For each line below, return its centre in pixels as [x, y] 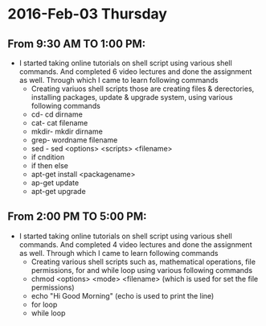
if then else [50, 165]
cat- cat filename [59, 123]
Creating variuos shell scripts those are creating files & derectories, [143, 89]
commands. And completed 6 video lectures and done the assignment [135, 72]
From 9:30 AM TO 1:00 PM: [77, 44]
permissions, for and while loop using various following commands [142, 270]
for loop [44, 304]
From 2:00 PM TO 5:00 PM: [77, 217]
